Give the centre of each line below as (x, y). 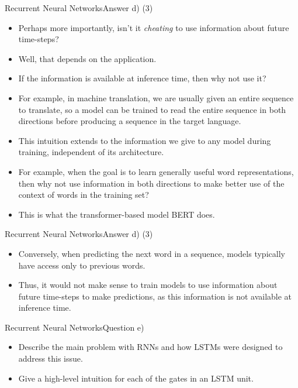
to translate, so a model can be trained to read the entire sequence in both (152, 109)
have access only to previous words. (82, 265)
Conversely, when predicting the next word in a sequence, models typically (152, 253)
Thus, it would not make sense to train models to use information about (148, 285)
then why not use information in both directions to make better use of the (151, 183)
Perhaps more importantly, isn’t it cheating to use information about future (154, 27)
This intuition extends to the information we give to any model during (145, 140)
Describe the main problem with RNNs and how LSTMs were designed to (150, 347)
